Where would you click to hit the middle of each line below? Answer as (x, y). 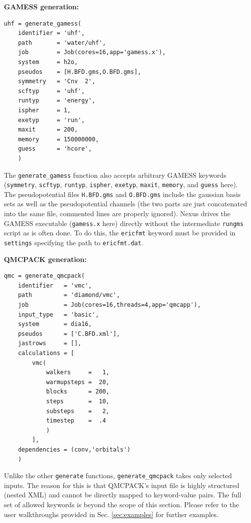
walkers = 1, (78, 373)
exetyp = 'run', (51, 120)
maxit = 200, (48, 130)
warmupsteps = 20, (78, 382)
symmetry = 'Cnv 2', (57, 82)
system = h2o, (48, 62)
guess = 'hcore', (55, 149)
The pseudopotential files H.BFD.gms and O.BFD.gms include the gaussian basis (122, 194)
